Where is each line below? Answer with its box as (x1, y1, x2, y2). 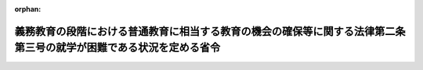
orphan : (14, 5, 42, 13)
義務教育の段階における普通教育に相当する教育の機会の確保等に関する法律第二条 (14, 24, 406, 38)
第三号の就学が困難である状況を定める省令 (14, 41, 221, 54)
